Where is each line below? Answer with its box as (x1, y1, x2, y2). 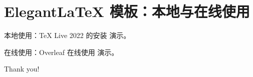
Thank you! (4, 63, 40, 74)
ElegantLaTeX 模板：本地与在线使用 (4, 1, 250, 21)
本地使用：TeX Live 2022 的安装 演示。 (4, 30, 131, 40)
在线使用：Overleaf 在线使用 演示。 (4, 46, 119, 57)
